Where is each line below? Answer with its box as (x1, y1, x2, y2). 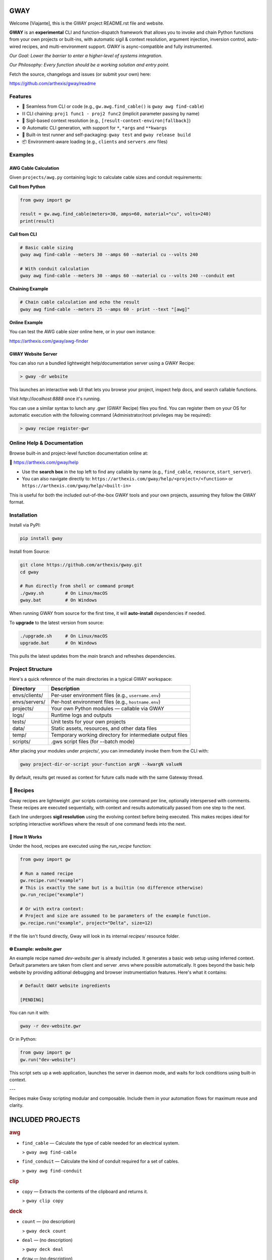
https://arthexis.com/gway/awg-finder (9, 338, 89, 344)
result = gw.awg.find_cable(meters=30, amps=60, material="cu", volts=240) (20, 211, 212, 217)
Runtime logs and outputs (51, 712, 112, 719)
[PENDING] (20, 997, 44, 1002)
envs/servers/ (12, 699, 45, 706)
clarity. (9, 1102, 24, 1108)
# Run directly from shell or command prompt (20, 583, 134, 589)
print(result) (20, 218, 55, 224)
